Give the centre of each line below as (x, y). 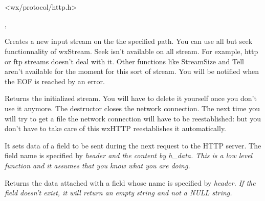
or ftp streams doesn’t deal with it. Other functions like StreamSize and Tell (124, 61)
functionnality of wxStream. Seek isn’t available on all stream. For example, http (131, 51)
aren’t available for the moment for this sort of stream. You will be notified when (132, 71)
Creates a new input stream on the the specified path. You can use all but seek (129, 41)
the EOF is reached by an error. (55, 81)
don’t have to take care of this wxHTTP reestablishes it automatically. (116, 128)
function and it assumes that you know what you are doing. (97, 165)
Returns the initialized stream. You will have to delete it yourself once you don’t (131, 98)
